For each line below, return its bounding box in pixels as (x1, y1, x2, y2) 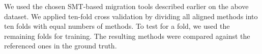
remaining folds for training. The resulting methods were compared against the (4, 30, 250, 41)
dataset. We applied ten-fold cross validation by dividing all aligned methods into (4, 11, 258, 21)
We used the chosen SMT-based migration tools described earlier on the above (4, 1, 249, 11)
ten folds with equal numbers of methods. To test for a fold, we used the (4, 21, 230, 31)
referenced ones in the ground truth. (4, 40, 117, 51)
